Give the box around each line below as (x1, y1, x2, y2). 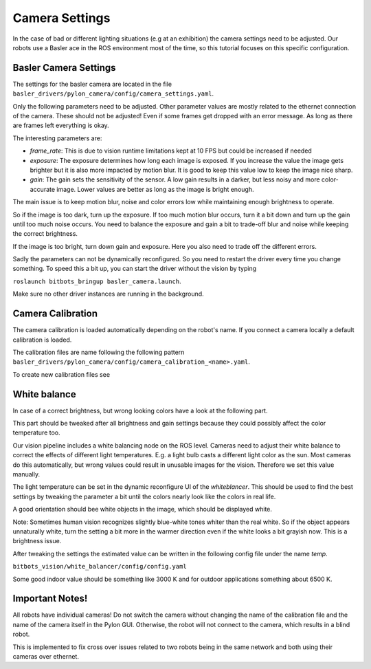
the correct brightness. (12, 230, 78, 238)
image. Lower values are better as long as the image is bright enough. (56, 185, 254, 193)
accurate (30, 185, 55, 193)
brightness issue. (12, 537, 62, 545)
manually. (12, 470, 41, 478)
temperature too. (12, 428, 60, 437)
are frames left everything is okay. (12, 121, 109, 130)
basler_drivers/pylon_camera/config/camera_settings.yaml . (12, 89, 214, 98)
